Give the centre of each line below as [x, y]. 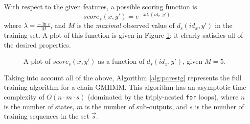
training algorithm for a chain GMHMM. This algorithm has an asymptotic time [125, 87]
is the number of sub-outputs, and [136, 106]
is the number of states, [39, 106]
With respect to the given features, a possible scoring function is [101, 6]
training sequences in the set [47, 116]
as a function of [121, 61]
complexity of [24, 96]
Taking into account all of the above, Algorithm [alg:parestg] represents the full [123, 77]
